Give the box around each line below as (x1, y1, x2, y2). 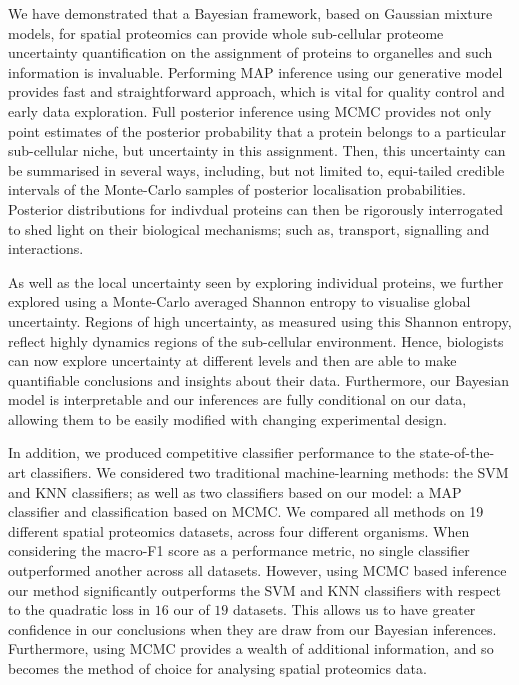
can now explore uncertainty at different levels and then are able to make (8, 350, 457, 371)
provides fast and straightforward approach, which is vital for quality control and (8, 81, 505, 102)
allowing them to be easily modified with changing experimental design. (8, 408, 447, 429)
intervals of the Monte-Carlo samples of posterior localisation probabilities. (8, 179, 467, 200)
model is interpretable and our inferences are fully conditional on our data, (8, 389, 467, 410)
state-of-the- (419, 442, 495, 463)
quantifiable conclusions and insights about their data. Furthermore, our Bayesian (8, 369, 510, 390)
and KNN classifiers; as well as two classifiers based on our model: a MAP (8, 481, 462, 502)
